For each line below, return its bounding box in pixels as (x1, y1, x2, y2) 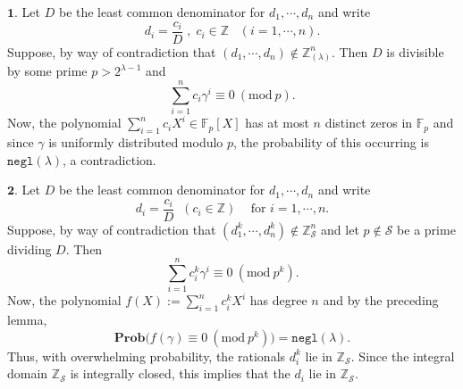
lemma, (7, 310, 47, 329)
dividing (7, 239, 52, 258)
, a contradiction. (63, 150, 156, 169)
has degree (249, 291, 307, 310)
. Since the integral (350, 346, 455, 365)
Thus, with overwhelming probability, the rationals (7, 346, 286, 365)
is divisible (386, 42, 444, 61)
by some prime (7, 62, 88, 80)
